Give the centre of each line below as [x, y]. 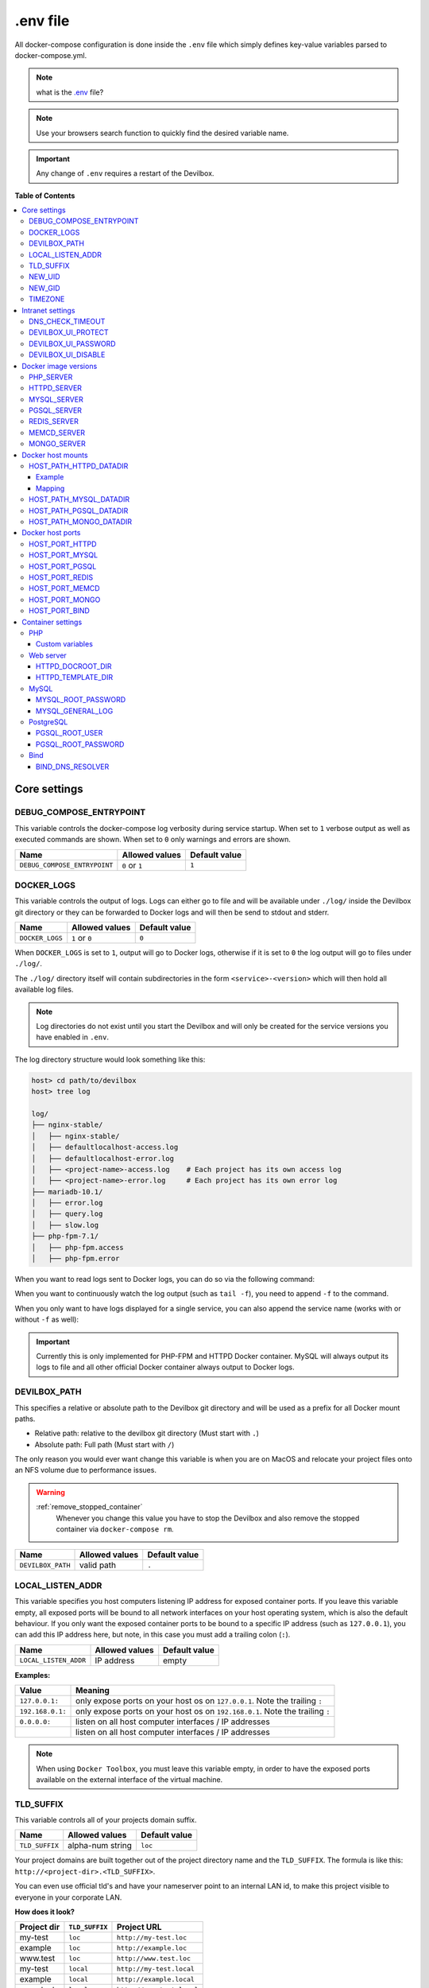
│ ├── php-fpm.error [75, 1259]
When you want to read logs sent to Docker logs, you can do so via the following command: [165, 1279]
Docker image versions [60, 366]
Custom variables [64, 644]
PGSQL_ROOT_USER [70, 733]
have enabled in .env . [72, 1037]
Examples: [33, 1675]
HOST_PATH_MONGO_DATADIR [81, 522]
